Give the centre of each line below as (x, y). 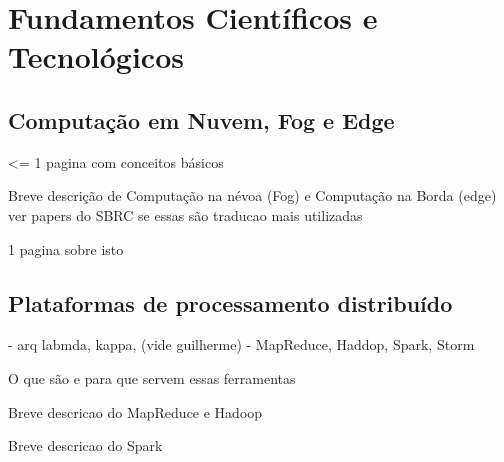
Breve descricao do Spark (85, 445)
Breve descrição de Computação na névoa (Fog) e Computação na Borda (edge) (252, 195)
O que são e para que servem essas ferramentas (152, 377)
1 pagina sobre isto (66, 248)
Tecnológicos (96, 56)
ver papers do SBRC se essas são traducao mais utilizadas (185, 214)
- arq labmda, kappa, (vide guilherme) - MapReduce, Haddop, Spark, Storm (241, 344)
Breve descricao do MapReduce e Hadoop (135, 411)
